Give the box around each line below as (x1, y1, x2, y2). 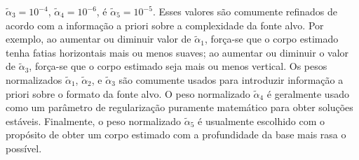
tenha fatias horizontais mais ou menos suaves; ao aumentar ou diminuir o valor (6, 45, 349, 59)
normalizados (6, 72, 62, 87)
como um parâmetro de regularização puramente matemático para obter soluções (6, 100, 353, 115)
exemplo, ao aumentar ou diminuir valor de (6, 31, 191, 46)
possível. (6, 140, 42, 155)
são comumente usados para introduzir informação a (118, 72, 344, 87)
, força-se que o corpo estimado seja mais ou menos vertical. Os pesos (29, 59, 327, 73)
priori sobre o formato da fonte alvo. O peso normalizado (6, 86, 250, 101)
